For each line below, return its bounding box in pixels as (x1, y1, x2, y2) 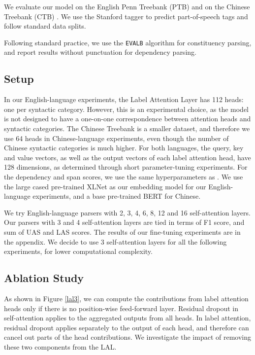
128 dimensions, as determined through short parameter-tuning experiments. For (4, 162, 248, 172)
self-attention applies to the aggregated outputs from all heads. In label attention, (4, 313, 251, 323)
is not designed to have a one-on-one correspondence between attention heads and (4, 113, 251, 124)
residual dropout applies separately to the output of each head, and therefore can (4, 322, 249, 332)
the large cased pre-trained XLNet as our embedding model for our (4, 181, 206, 191)
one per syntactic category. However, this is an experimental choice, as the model (4, 104, 249, 114)
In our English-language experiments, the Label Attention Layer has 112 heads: (4, 94, 244, 105)
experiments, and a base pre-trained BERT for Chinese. (32, 191, 201, 201)
